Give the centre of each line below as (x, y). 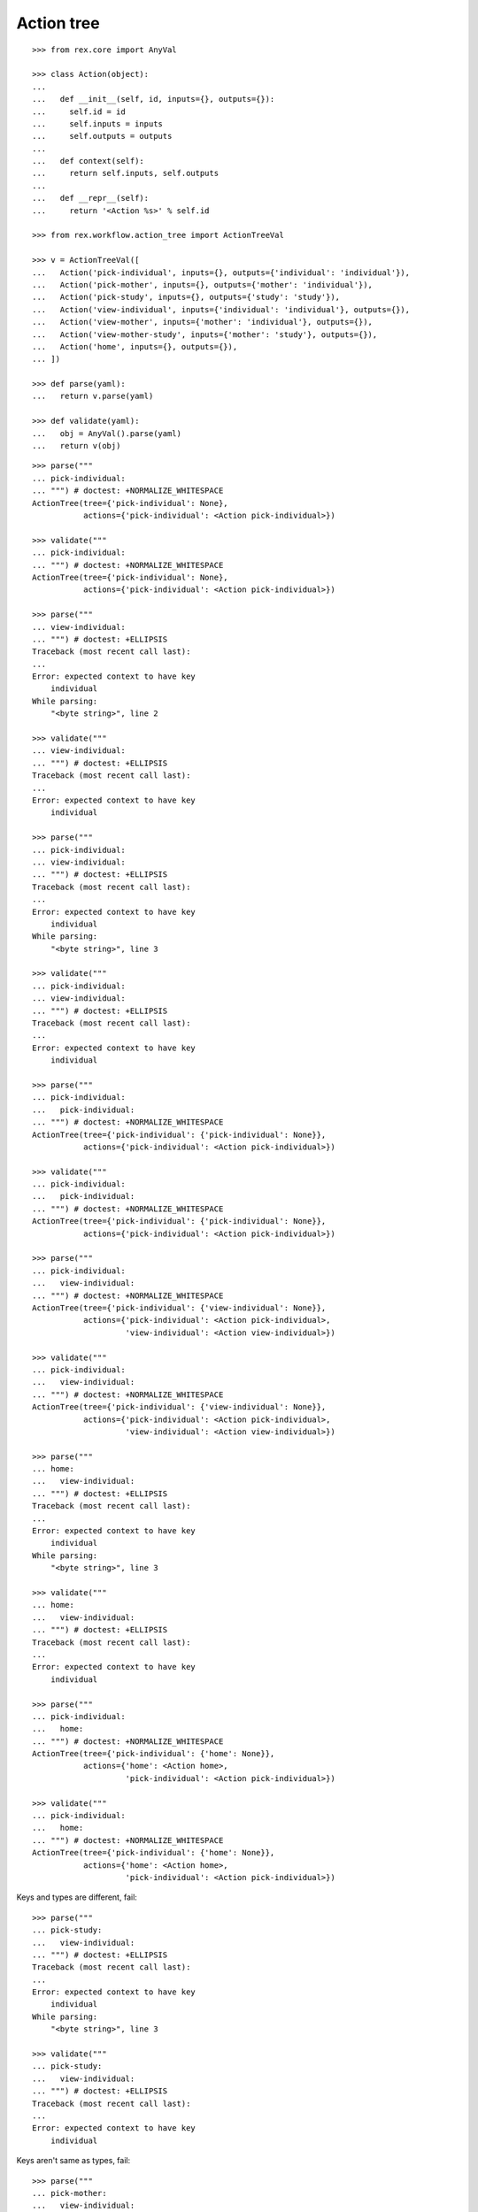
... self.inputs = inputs (98, 123)
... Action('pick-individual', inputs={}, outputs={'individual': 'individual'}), (221, 273)
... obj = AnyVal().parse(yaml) (107, 433)
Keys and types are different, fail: (77, 1897)
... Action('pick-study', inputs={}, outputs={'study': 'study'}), (186, 297)
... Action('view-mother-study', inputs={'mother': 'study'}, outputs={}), (205, 334)
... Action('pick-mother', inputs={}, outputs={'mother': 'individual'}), (203, 284)
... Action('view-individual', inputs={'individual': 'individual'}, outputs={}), (221, 309)
